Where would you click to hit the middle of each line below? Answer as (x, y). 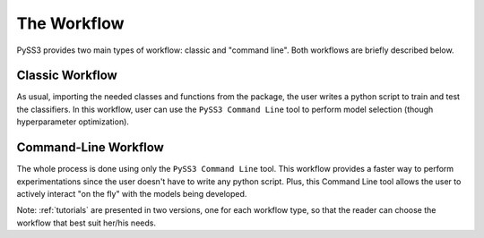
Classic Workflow (67, 76)
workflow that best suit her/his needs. (86, 223)
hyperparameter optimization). (73, 122)
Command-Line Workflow (91, 148)
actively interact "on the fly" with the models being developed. (132, 193)
